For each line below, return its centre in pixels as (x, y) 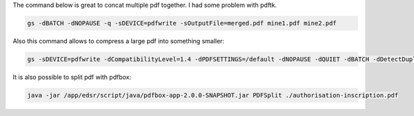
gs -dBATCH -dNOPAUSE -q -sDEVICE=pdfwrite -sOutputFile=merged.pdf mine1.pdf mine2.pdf (182, 23)
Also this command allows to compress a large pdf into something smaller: (118, 40)
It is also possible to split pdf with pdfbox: (72, 77)
